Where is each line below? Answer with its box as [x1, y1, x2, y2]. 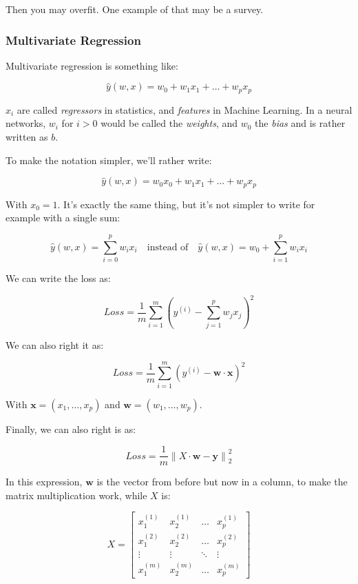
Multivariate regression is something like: [6, 58, 178, 72]
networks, [6, 116, 46, 130]
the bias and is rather [255, 116, 346, 130]
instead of [147, 242, 189, 252]
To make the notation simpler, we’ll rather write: [6, 152, 212, 167]
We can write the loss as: [6, 271, 111, 285]
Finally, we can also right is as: [6, 421, 136, 436]
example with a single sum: [6, 210, 120, 225]
